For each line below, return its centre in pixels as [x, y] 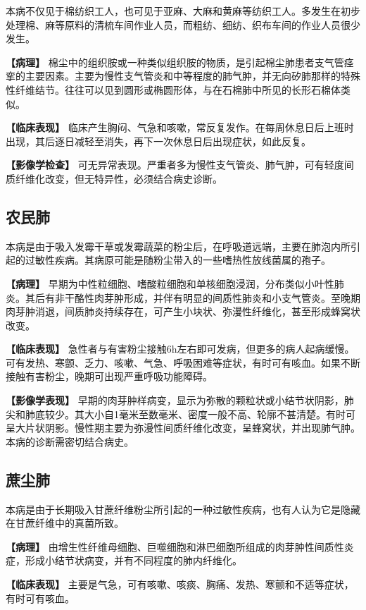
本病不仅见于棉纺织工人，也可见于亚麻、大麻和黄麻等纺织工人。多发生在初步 [183, 11]
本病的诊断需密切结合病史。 [70, 441]
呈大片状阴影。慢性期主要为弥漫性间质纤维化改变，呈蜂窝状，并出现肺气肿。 [183, 428]
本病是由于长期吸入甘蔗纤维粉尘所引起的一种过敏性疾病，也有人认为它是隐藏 [183, 509]
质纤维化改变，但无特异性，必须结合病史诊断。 [114, 178]
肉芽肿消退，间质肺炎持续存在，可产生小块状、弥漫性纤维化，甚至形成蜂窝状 [183, 311]
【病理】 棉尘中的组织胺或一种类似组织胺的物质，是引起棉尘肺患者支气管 [175, 62]
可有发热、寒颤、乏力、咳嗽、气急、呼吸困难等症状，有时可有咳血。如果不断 [183, 362]
